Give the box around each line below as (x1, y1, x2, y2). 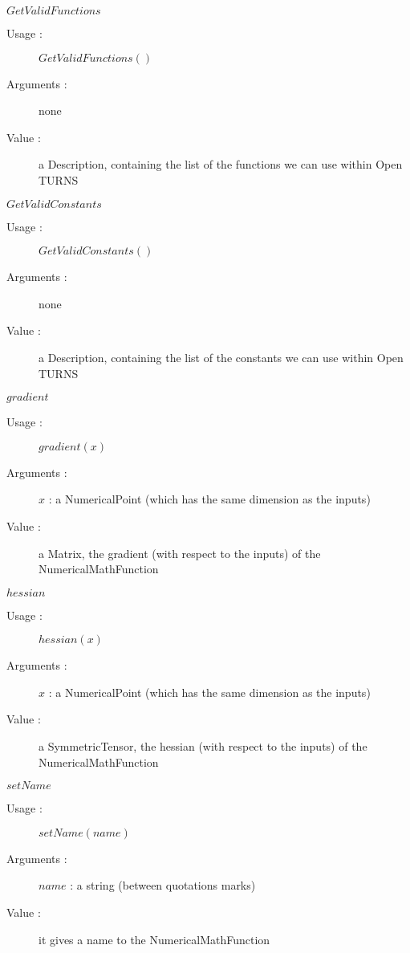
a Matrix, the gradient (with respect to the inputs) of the (39, 544, 321, 561)
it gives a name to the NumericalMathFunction (39, 931, 270, 947)
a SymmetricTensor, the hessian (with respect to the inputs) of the (39, 738, 367, 755)
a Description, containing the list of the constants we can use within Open (39, 348, 404, 365)
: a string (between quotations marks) (70, 877, 256, 894)
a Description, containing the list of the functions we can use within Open (39, 156, 403, 173)
